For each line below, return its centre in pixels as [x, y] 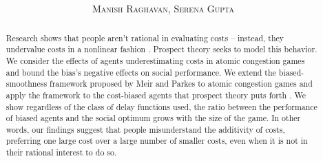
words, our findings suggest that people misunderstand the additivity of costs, [145, 129]
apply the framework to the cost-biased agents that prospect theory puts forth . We [156, 95]
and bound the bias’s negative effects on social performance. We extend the [141, 72]
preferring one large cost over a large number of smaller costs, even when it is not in [157, 141]
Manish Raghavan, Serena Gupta [163, 9]
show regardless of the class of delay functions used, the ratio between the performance [161, 106]
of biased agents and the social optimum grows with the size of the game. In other [153, 118]
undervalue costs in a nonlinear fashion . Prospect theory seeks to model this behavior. [161, 49]
